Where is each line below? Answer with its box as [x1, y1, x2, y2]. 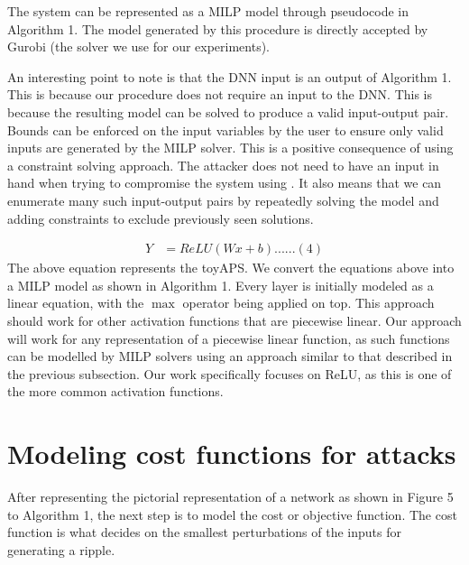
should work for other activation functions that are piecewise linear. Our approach [7, 310, 462, 329]
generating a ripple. [7, 540, 115, 559]
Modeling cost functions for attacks [7, 435, 456, 472]
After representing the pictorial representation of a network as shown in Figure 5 [7, 487, 454, 506]
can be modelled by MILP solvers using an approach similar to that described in [7, 347, 453, 366]
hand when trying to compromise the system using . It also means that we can [7, 173, 442, 192]
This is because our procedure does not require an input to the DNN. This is [7, 85, 433, 104]
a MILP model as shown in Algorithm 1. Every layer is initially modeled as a [7, 275, 434, 294]
